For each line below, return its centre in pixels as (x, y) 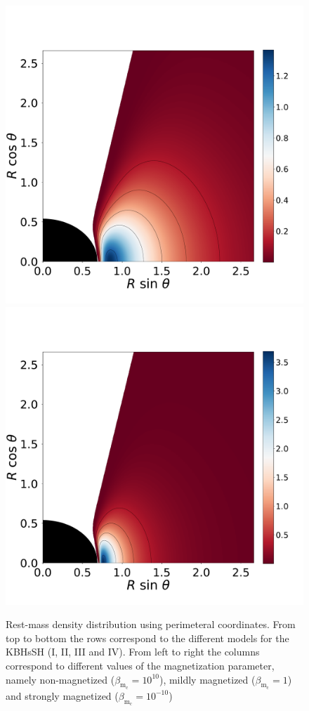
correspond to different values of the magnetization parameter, (140, 665)
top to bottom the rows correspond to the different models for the (147, 638)
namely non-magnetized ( (60, 679)
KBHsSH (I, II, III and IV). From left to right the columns (133, 652)
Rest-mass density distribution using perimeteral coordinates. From (151, 624)
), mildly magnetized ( (207, 679)
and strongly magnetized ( (62, 695)
